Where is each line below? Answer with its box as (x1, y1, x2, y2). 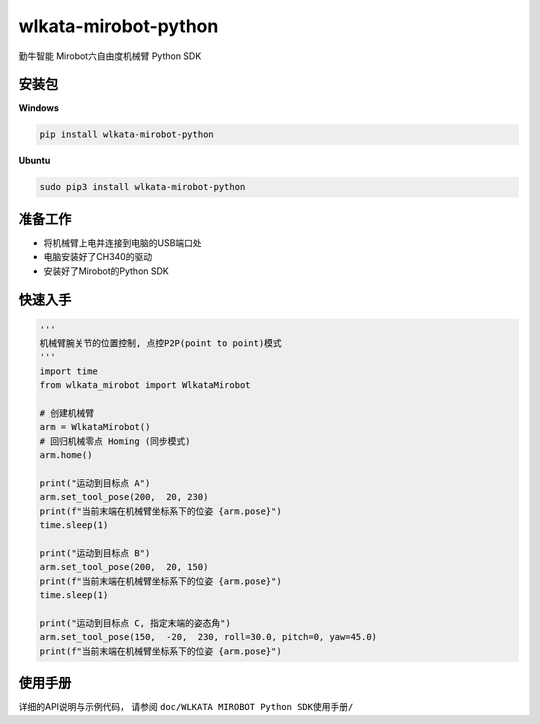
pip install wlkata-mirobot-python (39, 129, 214, 140)
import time (39, 365, 99, 377)
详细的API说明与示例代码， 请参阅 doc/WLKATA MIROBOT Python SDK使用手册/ (18, 701, 354, 713)
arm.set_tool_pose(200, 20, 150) (39, 561, 209, 573)
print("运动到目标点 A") (39, 477, 151, 489)
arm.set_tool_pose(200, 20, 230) (39, 491, 209, 503)
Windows (18, 102, 59, 114)
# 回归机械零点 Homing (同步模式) (39, 435, 191, 447)
